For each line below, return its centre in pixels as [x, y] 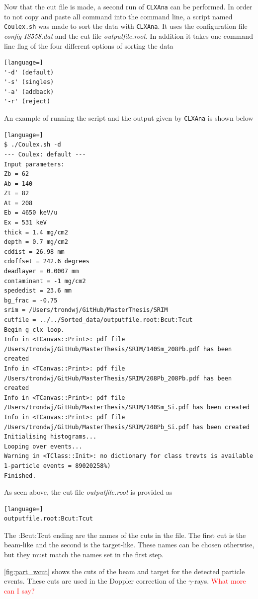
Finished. [20, 476]
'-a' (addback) [29, 92]
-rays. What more [219, 581]
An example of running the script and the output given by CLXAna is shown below [129, 118]
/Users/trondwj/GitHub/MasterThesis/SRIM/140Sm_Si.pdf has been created [127, 408]
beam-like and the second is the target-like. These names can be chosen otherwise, [129, 545]
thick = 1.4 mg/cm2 [36, 232]
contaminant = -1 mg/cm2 [45, 281]
